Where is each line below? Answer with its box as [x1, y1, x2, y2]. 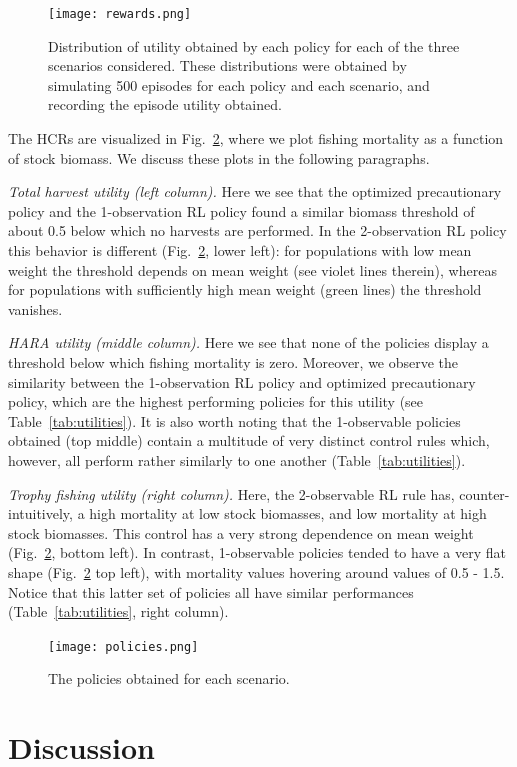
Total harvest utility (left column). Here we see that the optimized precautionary [8, 181, 502, 202]
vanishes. [8, 298, 63, 319]
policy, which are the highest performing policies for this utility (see [8, 391, 424, 412]
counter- [459, 483, 510, 504]
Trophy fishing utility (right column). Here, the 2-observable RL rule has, [8, 483, 455, 504]
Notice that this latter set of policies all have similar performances [8, 581, 414, 602]
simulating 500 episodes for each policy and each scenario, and [48, 74, 430, 95]
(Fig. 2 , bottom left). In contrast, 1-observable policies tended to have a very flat [8, 542, 506, 563]
